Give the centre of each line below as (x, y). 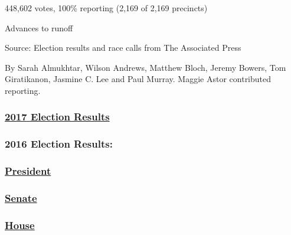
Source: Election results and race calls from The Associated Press (123, 48)
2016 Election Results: (59, 144)
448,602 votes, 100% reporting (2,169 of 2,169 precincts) (106, 8)
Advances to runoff (39, 27)
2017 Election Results (57, 117)
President (28, 171)
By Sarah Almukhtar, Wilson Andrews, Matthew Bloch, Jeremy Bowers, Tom (145, 67)
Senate (21, 198)
